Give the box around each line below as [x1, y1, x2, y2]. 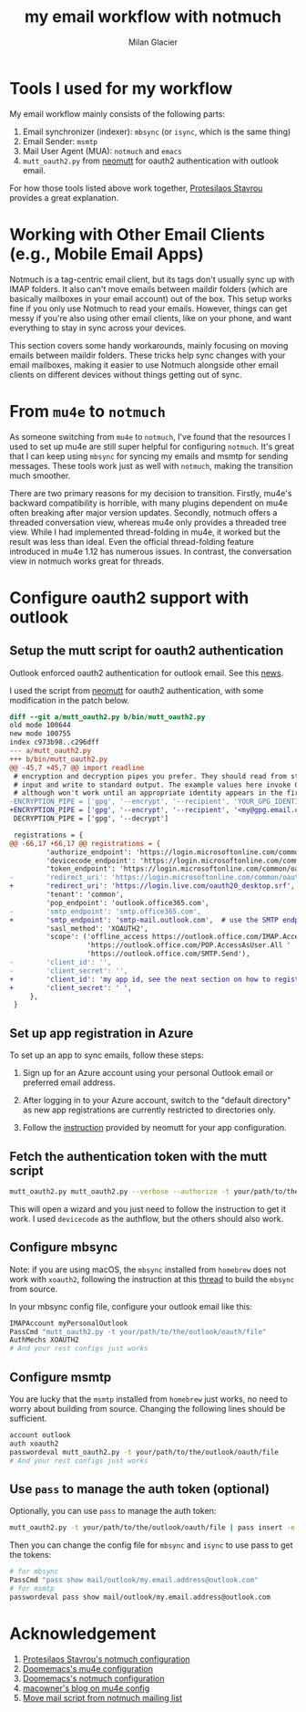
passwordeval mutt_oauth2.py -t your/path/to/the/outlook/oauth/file [9, 1447, 280, 1456]
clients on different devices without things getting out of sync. [9, 369, 243, 380]
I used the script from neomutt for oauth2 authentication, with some [9, 684, 264, 695]
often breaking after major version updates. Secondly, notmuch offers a [9, 506, 278, 517]
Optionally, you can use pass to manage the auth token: [9, 1506, 217, 1517]
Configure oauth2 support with [9, 587, 250, 608]
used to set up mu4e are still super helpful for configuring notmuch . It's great [9, 441, 295, 452]
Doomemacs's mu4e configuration [22, 1663, 153, 1674]
